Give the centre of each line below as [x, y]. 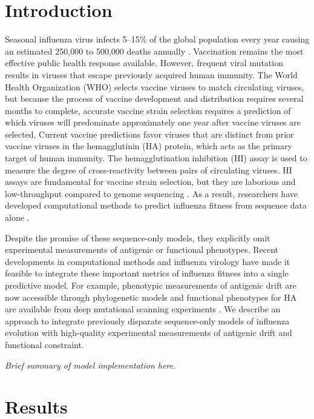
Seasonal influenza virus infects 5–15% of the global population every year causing [157, 39]
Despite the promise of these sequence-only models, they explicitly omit [138, 237]
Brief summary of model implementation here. [90, 365]
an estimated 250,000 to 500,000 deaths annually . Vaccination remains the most [154, 51]
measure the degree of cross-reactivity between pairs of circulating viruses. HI [149, 169]
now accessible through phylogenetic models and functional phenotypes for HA [151, 297]
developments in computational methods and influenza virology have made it [148, 261]
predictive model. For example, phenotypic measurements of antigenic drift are [151, 285]
